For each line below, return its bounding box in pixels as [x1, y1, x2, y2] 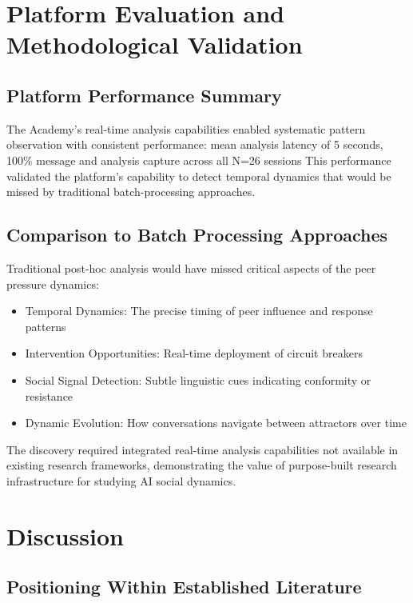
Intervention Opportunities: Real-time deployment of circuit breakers [25, 345, 363, 361]
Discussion [6, 519, 124, 552]
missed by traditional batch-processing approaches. [6, 183, 256, 200]
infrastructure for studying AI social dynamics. [6, 472, 236, 489]
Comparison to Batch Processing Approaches [6, 222, 388, 247]
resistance [25, 387, 73, 404]
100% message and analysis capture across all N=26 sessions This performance [6, 151, 391, 168]
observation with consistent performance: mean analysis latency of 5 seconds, [6, 136, 383, 153]
